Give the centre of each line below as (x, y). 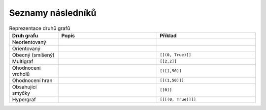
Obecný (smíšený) (33, 55)
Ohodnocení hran (32, 80)
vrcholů (21, 74)
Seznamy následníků (53, 13)
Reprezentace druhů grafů (40, 28)
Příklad (168, 35)
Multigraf (23, 61)
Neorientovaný (29, 42)
